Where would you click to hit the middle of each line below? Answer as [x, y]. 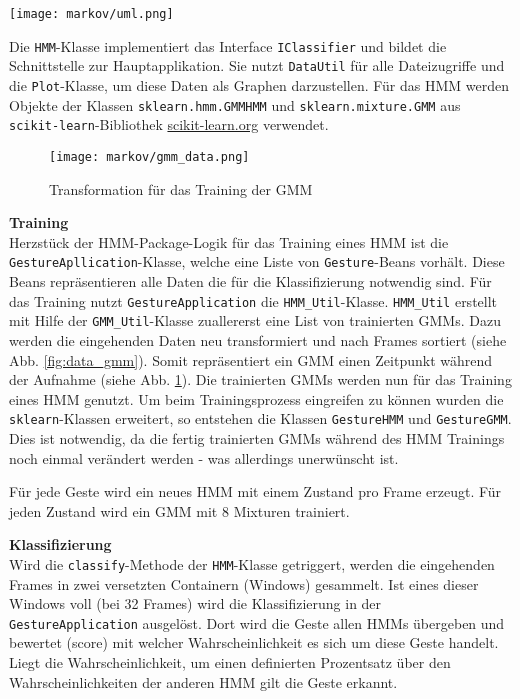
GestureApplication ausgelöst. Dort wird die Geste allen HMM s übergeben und [257, 622]
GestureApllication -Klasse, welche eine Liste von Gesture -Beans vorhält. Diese [257, 261]
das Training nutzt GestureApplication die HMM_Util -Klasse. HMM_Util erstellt [253, 300]
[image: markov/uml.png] [91, 14]
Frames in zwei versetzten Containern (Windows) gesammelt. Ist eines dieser [244, 583]
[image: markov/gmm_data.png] [149, 156]
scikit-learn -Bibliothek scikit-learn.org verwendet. [169, 124]
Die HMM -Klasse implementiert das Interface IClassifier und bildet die [228, 45]
